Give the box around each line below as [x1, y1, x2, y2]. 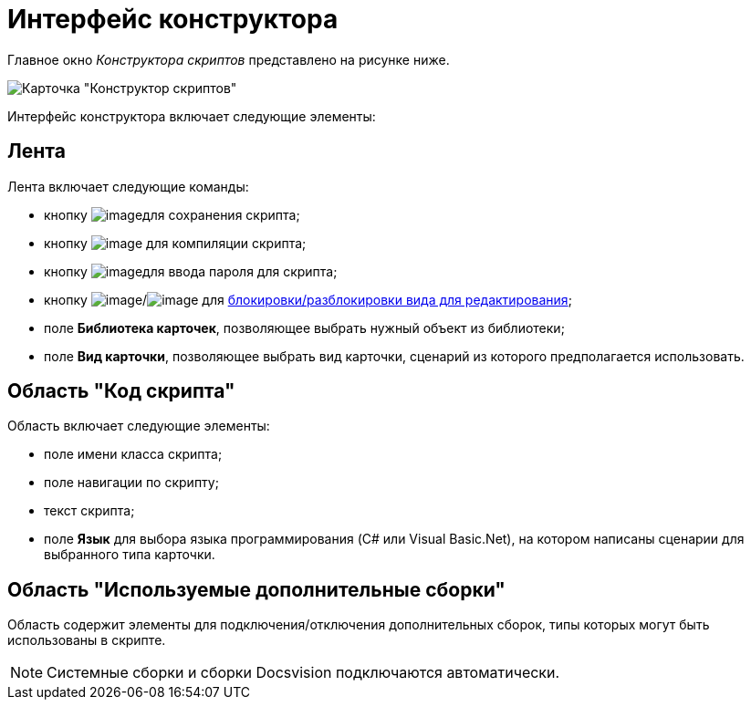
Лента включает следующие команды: [7, 178, 249, 194]
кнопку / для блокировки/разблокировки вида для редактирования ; [44, 291, 572, 307]
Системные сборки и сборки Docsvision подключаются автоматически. [47, 663, 560, 682]
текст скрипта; [44, 503, 135, 519]
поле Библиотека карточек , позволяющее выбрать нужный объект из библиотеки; [44, 319, 565, 336]
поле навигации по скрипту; [44, 474, 219, 491]
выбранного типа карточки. [44, 546, 215, 563]
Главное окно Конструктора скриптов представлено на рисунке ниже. [7, 51, 450, 68]
